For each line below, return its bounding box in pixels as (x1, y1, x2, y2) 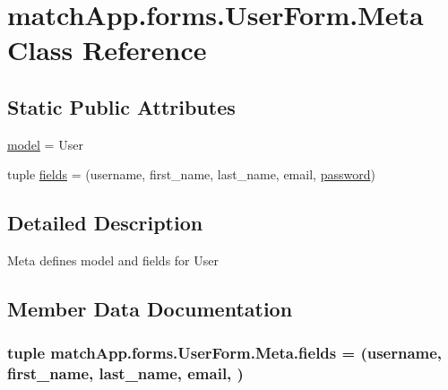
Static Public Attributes (7, 92, 236, 120)
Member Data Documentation (7, 295, 293, 323)
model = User (7, 134, 83, 153)
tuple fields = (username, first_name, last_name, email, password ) (7, 165, 375, 184)
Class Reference (7, 31, 207, 68)
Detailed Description (7, 209, 203, 237)
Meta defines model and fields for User (7, 251, 219, 270)
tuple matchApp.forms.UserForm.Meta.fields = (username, (7, 342, 443, 364)
